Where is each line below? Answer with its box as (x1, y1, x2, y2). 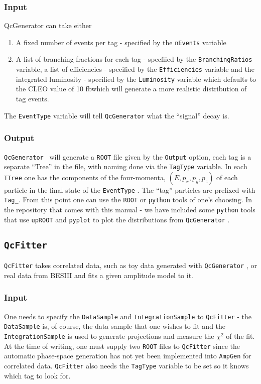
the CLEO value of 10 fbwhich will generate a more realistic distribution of (16, 83, 247, 94)
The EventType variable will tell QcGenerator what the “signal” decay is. (4, 110, 229, 120)
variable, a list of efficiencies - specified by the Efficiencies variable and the (16, 64, 254, 74)
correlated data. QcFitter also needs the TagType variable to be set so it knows (4, 360, 249, 370)
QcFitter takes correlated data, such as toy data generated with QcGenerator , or (4, 260, 257, 271)
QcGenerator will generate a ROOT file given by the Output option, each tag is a (4, 151, 251, 162)
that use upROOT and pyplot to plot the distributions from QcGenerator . (4, 214, 230, 224)
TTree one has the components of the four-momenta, (4, 172, 166, 182)
